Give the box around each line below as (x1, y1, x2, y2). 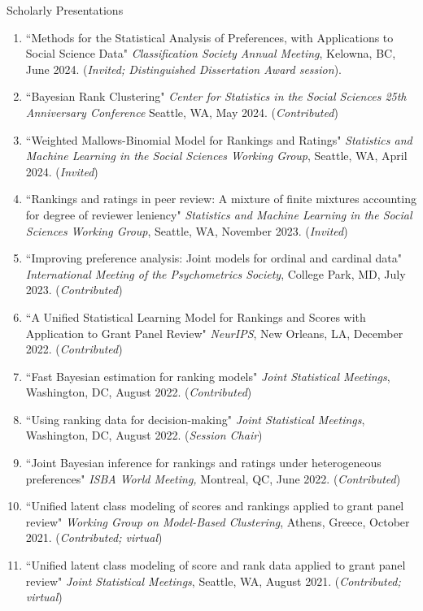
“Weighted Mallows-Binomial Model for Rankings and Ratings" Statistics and (25, 131, 412, 148)
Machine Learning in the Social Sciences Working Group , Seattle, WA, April (25, 147, 408, 164)
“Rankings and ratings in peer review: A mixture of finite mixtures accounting (25, 190, 416, 207)
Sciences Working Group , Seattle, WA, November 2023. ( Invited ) (25, 222, 348, 239)
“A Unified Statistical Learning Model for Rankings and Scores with (25, 308, 366, 325)
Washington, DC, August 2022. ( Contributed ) (25, 383, 252, 401)
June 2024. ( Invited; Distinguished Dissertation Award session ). (25, 60, 342, 77)
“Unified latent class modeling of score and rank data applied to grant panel (25, 557, 406, 574)
